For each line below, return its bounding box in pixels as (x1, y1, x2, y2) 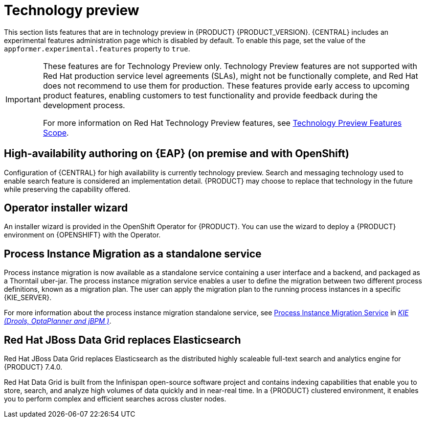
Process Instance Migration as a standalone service (4, 247, 262, 260)
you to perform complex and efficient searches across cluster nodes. (4, 395, 226, 403)
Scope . (43, 127, 69, 138)
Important (5, 94, 41, 104)
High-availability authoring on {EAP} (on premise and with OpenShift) (4, 147, 349, 160)
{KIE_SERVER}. (4, 293, 52, 302)
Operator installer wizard (4, 202, 128, 214)
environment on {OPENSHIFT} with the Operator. (4, 231, 161, 239)
